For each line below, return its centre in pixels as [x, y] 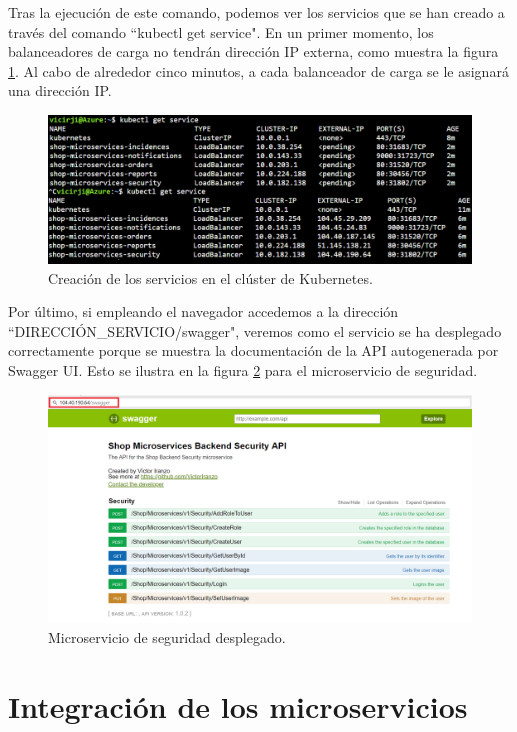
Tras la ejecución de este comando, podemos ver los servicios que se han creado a [256, 12]
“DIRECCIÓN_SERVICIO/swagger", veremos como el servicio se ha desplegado [255, 330]
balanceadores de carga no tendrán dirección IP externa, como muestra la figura [253, 51]
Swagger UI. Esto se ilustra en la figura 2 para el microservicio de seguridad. [243, 370]
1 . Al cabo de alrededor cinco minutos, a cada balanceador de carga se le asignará [258, 70]
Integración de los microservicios [238, 705]
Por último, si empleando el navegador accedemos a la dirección [203, 311]
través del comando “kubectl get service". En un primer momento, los [221, 31]
